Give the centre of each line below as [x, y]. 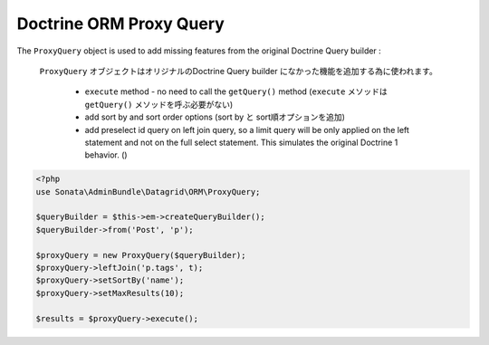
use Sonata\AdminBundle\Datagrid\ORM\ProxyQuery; [148, 192]
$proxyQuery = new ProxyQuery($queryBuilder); [141, 255]
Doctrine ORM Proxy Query [121, 24]
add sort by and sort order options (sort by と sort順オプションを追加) [215, 117]
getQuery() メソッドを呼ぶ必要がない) [159, 104]
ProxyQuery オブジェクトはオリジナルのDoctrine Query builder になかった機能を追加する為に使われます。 [239, 71]
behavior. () [106, 155]
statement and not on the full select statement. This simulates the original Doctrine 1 [241, 142]
